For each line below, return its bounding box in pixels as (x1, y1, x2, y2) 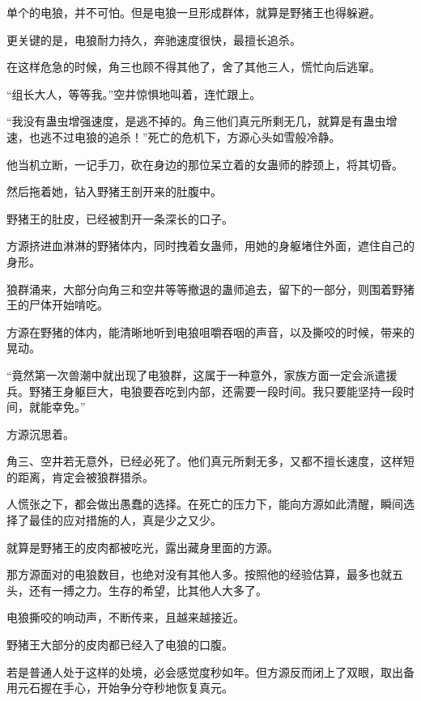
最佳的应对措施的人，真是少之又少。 (28, 512, 222, 529)
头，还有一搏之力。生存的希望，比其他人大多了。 (6, 581, 267, 598)
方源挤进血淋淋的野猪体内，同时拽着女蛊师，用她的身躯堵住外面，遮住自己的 (6, 237, 415, 254)
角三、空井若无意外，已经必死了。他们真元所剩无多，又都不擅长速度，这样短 (6, 452, 415, 469)
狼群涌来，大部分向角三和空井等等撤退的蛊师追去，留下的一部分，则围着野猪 (6, 280, 415, 297)
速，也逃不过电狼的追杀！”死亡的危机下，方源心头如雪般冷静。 (6, 128, 341, 145)
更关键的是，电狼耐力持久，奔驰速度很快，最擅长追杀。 (6, 31, 301, 48)
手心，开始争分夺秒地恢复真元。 (62, 679, 233, 696)
